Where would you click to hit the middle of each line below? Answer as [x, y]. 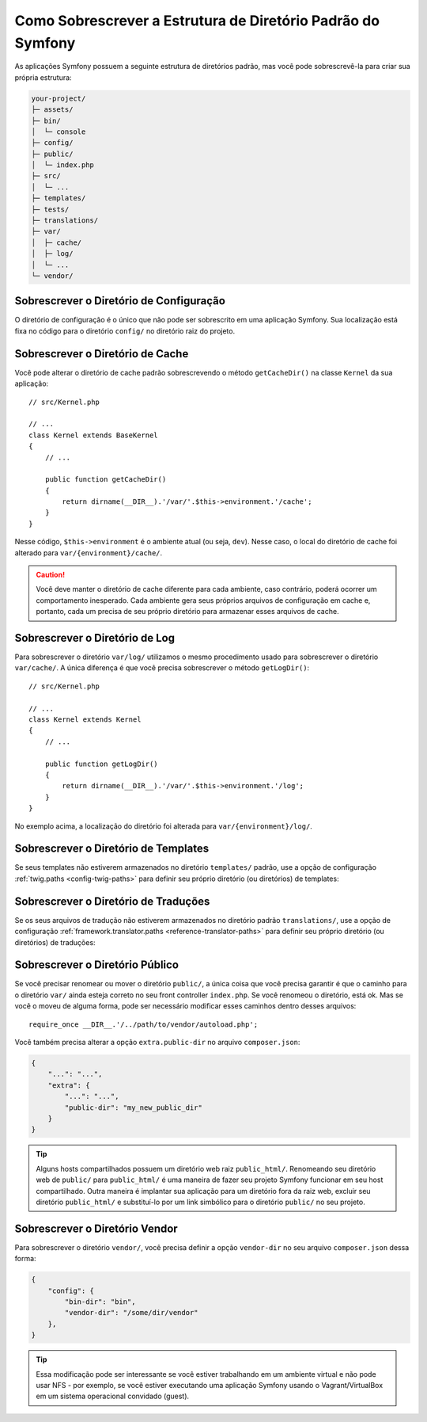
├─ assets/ [52, 110]
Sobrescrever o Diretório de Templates [112, 849]
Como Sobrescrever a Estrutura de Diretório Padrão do [197, 21]
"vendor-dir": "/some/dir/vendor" [131, 1313]
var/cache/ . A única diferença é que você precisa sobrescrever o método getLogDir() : [162, 668]
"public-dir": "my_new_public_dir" [134, 1107]
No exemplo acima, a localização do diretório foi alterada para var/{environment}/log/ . [163, 826]
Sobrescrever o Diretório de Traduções [112, 901]
